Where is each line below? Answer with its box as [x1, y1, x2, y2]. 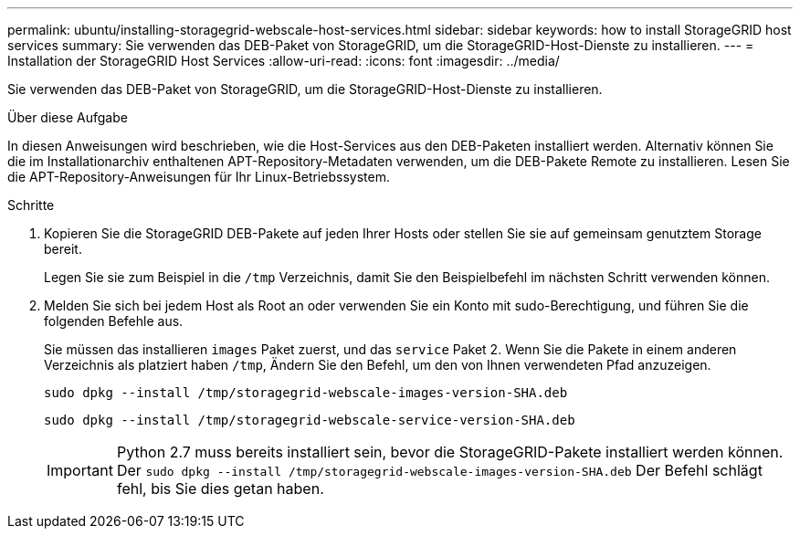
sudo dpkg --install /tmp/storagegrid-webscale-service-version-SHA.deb [44, 413, 575, 427]
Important [47, 461, 113, 479]
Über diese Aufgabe [7, 110, 128, 125]
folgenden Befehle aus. [44, 313, 184, 329]
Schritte [7, 197, 55, 213]
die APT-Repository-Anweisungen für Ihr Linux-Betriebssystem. [7, 169, 390, 184]
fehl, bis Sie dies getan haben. [116, 479, 324, 498]
